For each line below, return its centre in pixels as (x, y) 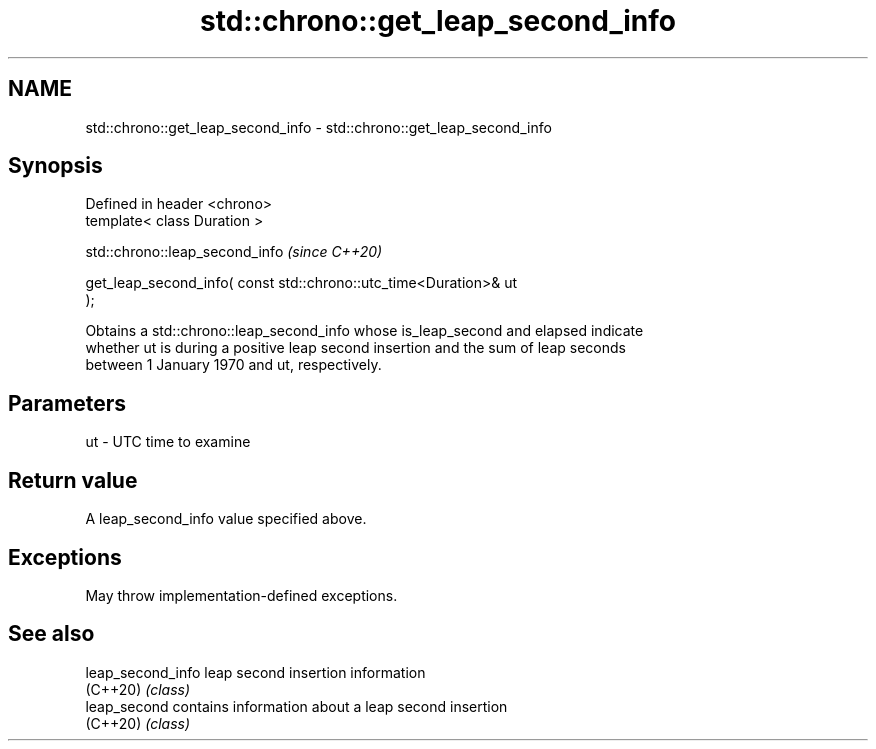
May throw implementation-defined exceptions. (241, 595)
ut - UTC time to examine (168, 442)
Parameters (67, 403)
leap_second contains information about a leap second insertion (296, 706)
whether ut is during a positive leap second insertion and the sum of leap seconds (355, 348)
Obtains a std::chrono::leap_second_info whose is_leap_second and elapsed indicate (364, 331)
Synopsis (55, 166)
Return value (73, 480)
